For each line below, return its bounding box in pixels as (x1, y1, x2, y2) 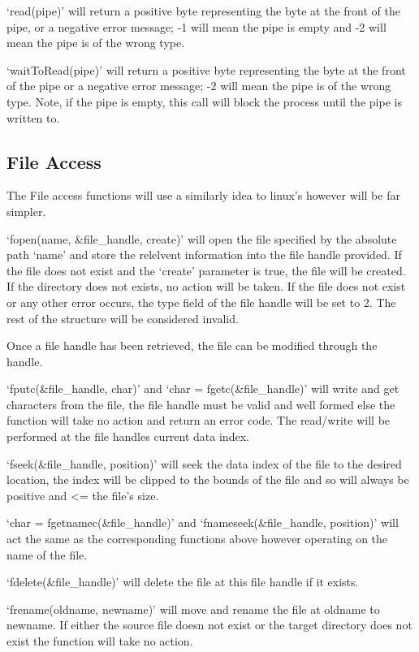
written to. (6, 109, 60, 126)
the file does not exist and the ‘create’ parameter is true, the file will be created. (6, 261, 406, 279)
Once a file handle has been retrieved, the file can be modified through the (6, 337, 378, 354)
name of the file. (6, 546, 88, 563)
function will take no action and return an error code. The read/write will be (6, 412, 391, 429)
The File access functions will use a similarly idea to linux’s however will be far (6, 187, 400, 204)
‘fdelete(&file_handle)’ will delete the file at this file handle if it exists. (6, 573, 359, 590)
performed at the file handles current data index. (6, 428, 249, 445)
